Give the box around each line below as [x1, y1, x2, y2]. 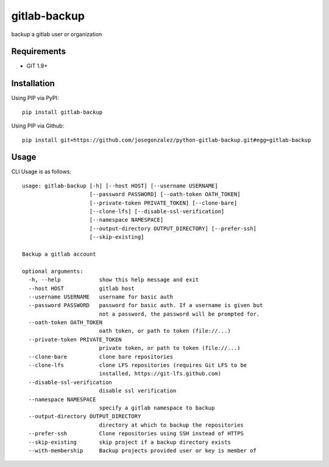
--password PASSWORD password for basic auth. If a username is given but [28, 302, 263, 309]
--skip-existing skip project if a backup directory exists [28, 438, 231, 446]
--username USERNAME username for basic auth [28, 293, 174, 300]
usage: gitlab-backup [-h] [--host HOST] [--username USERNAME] [22, 182, 219, 189]
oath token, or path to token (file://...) [99, 327, 231, 335]
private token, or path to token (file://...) [99, 345, 241, 352]
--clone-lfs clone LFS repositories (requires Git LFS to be [28, 362, 247, 369]
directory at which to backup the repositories [99, 421, 244, 429]
